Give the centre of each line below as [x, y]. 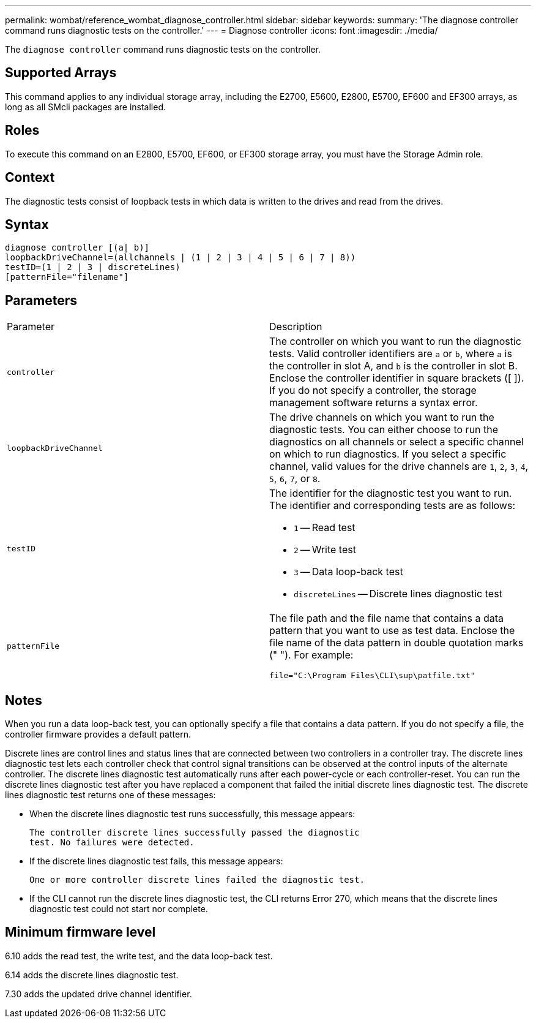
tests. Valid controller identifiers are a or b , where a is [391, 354]
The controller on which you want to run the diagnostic [395, 342]
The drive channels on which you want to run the [382, 417]
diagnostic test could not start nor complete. [119, 909]
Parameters [41, 300]
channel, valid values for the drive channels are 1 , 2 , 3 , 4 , [399, 466]
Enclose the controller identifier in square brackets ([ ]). [397, 378]
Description [296, 327]
